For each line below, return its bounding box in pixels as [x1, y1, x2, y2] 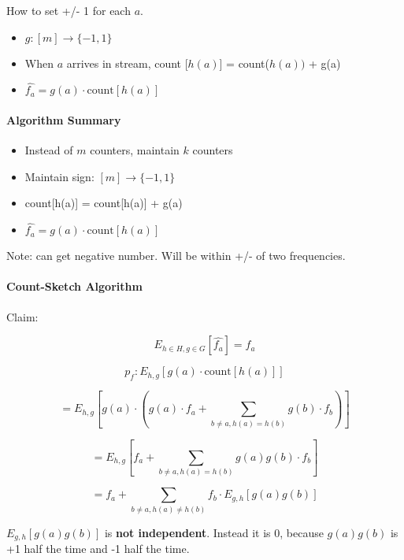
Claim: [6, 308, 39, 325]
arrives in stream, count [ [66, 54, 188, 71]
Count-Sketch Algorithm [6, 278, 143, 295]
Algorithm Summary [6, 112, 121, 128]
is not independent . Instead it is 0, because [104, 524, 324, 540]
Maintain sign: [24, 168, 95, 184]
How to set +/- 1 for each [6, 2, 131, 18]
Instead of [24, 142, 73, 158]
